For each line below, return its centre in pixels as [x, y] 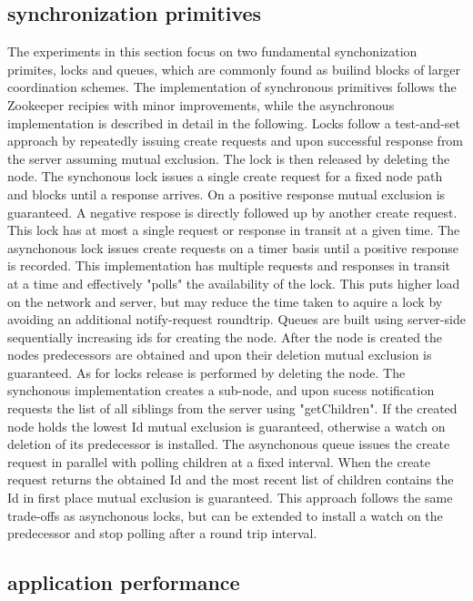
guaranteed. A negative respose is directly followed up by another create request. [232, 212]
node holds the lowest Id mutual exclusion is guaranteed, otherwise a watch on [226, 426]
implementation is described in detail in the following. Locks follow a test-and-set [234, 122]
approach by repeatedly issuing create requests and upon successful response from [236, 141]
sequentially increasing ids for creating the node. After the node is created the [225, 336]
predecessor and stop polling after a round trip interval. [162, 533]
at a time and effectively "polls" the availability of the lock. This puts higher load [234, 283]
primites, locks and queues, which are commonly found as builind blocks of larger [234, 69]
